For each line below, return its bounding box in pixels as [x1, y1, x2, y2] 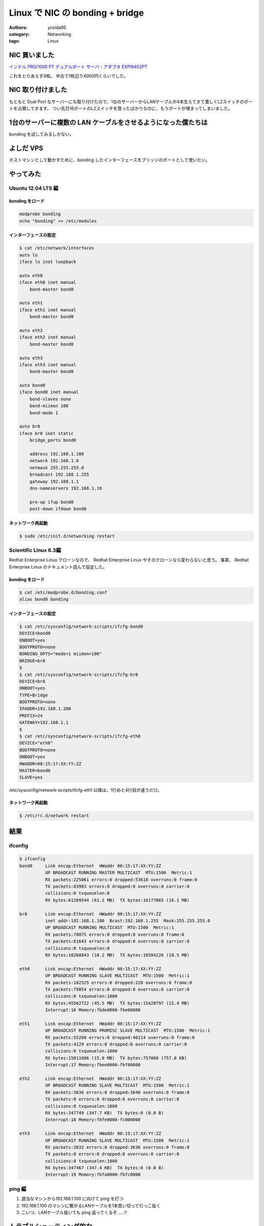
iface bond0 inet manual [19, 389, 79, 395]
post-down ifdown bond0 [29, 506, 87, 512]
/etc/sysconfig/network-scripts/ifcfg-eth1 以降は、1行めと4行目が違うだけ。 [9, 787, 162, 793]
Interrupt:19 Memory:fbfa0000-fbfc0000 [44, 1172, 141, 1177]
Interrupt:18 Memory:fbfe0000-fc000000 [44, 1117, 141, 1123]
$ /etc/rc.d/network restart [19, 813, 89, 818]
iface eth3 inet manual [19, 362, 77, 367]
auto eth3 [19, 355, 43, 360]
